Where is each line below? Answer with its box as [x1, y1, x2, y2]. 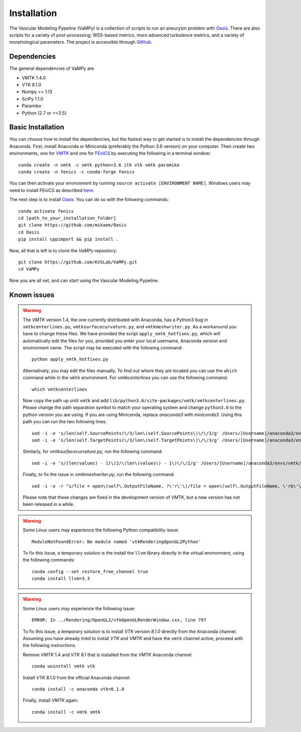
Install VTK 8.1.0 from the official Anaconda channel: [23, 674, 131, 681]
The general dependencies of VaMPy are [9, 65, 94, 71]
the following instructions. [23, 643, 76, 649]
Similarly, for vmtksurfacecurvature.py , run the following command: [23, 448, 163, 454]
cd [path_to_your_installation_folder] [18, 215, 116, 221]
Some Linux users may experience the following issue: [23, 605, 135, 611]
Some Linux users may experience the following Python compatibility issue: [23, 527, 179, 533]
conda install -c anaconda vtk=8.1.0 [32, 686, 125, 692]
